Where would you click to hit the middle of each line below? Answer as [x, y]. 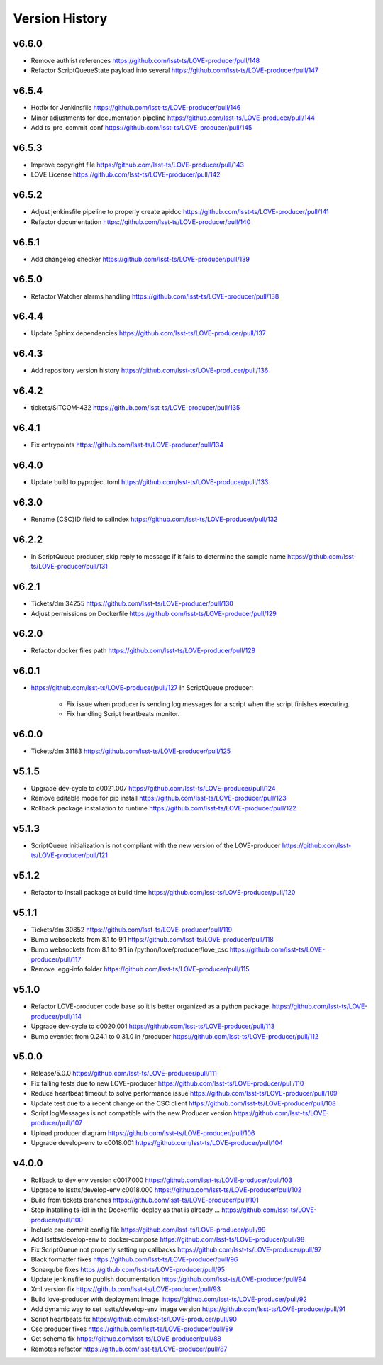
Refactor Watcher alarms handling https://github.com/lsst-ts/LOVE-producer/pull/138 [155, 296]
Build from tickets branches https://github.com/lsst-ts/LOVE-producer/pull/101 [145, 1200]
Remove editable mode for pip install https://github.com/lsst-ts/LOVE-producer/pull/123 [159, 798]
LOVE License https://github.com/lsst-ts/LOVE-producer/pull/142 [126, 174]
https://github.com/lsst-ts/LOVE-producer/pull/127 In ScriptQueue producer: [142, 688]
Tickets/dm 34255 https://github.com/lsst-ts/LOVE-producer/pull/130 [132, 603]
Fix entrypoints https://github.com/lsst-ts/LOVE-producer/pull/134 [127, 445]
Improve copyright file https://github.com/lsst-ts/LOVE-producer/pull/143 [138, 165]
